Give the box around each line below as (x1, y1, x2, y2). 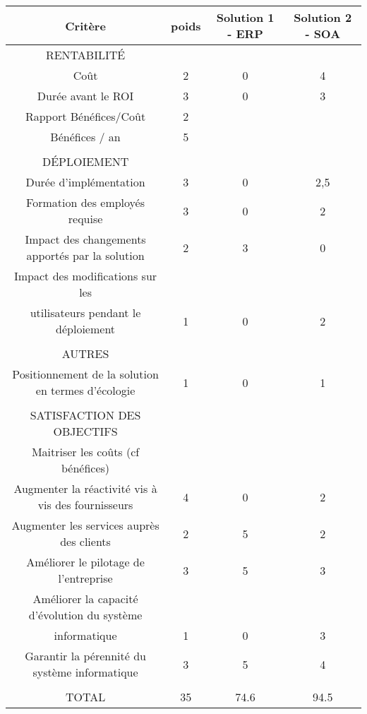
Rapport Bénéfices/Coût (25, 108, 146, 124)
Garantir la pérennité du (25, 648, 146, 664)
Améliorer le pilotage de (26, 554, 145, 570)
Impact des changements (25, 231, 146, 247)
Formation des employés (26, 194, 145, 210)
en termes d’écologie (35, 382, 136, 398)
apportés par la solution (26, 247, 145, 263)
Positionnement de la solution (12, 366, 159, 382)
